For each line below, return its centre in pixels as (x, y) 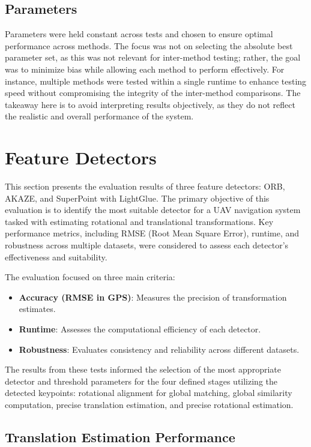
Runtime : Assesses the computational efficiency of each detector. (140, 329)
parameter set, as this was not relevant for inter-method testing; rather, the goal (153, 57)
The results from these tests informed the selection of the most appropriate (143, 369)
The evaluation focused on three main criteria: (90, 277)
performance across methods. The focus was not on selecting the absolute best (149, 45)
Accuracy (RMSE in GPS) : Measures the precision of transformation (153, 297)
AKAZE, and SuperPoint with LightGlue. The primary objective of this (137, 198)
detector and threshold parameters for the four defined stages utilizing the (141, 381)
